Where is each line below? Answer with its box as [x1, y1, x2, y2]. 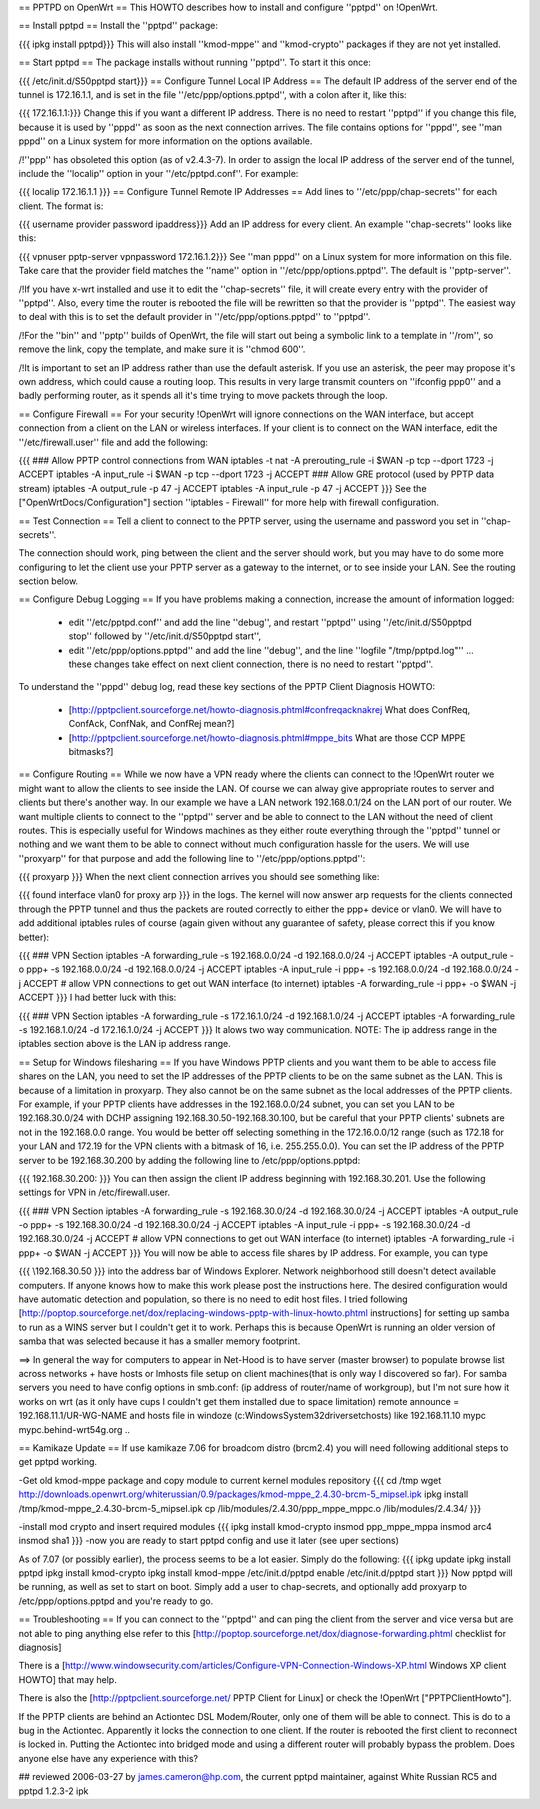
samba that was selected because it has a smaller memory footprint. [18, 1335, 301, 1347]
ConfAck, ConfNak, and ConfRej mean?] [68, 718, 235, 730]
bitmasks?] [68, 745, 114, 757]
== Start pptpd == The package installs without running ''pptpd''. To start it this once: [18, 56, 372, 69]
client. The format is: [18, 200, 104, 212]
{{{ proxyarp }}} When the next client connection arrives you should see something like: [18, 871, 380, 883]
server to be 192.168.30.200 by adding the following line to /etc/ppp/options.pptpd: [18, 1154, 361, 1166]
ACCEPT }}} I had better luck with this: [18, 991, 177, 1004]
